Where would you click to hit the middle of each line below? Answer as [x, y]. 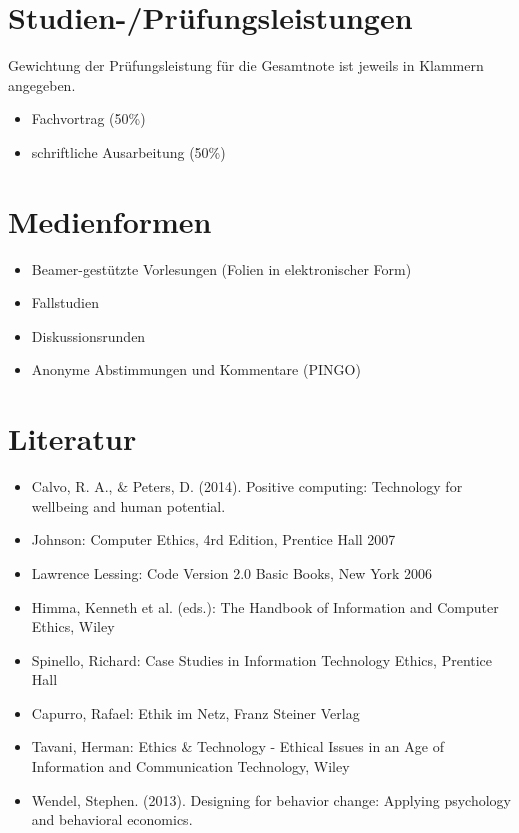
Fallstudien [65, 302]
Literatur [72, 438]
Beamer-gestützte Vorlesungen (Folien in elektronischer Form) [221, 268]
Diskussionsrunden [88, 335]
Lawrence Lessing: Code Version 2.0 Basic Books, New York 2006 [232, 572]
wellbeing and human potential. [128, 505]
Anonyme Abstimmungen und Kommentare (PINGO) [196, 369]
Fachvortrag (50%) [88, 118]
